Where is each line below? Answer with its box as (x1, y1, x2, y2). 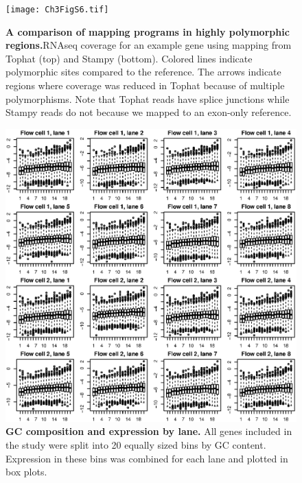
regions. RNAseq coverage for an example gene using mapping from (5, 38, 292, 52)
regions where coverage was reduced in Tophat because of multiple (5, 78, 285, 93)
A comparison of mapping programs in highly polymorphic (5, 24, 290, 38)
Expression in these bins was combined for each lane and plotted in (5, 451, 288, 465)
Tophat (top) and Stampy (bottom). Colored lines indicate (5, 51, 253, 65)
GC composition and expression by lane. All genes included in (5, 424, 292, 438)
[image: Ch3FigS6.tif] (5, 5, 109, 14)
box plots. (5, 464, 47, 479)
